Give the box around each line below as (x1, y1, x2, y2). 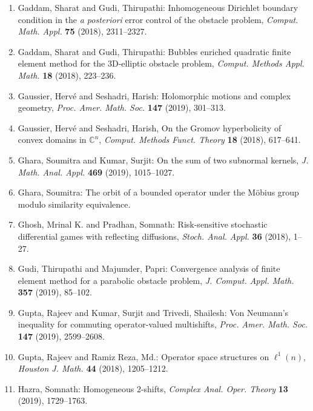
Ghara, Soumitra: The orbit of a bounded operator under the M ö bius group (18, 186, 299, 199)
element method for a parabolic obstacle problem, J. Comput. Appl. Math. (18, 274, 294, 286)
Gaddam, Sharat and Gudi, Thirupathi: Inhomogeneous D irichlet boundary (18, 1, 298, 13)
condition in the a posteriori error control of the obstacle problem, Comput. (18, 13, 298, 25)
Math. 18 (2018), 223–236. (18, 68, 116, 81)
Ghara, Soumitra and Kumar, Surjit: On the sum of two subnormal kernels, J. (18, 153, 309, 166)
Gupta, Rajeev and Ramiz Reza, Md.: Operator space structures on (18, 350, 269, 363)
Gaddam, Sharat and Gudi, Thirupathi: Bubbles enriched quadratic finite (18, 45, 291, 58)
